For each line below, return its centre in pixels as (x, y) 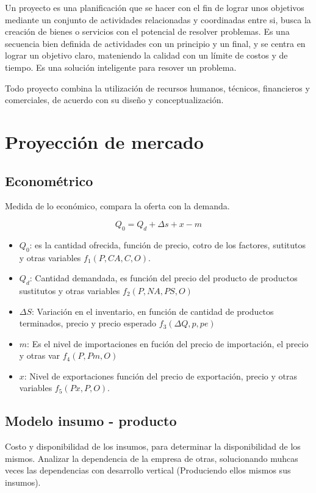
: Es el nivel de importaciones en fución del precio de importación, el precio (168, 343)
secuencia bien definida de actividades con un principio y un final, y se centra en (155, 43)
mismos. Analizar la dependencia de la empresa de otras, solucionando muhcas (152, 458)
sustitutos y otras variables (70, 290)
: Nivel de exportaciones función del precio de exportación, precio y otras (160, 376)
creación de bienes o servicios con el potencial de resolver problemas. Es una (147, 31)
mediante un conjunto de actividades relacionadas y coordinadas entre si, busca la (158, 19)
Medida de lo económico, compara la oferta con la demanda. (117, 206)
